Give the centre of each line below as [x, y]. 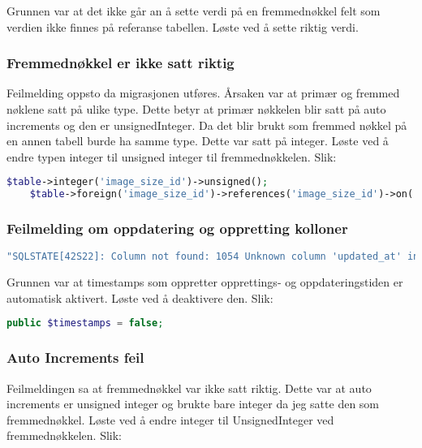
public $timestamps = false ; [85, 323]
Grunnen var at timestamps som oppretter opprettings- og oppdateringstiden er [205, 282]
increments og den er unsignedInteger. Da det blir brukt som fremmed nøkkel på [207, 125]
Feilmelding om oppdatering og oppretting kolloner [177, 228]
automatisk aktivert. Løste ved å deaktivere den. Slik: [140, 297]
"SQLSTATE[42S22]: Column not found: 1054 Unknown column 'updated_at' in [213, 257]
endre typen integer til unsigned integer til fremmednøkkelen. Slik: [172, 156]
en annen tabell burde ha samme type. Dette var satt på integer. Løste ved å [198, 141]
